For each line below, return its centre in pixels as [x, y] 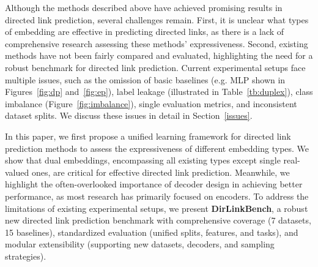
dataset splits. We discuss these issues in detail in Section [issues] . [129, 115]
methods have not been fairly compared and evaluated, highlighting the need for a [159, 55]
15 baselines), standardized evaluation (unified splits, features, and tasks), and [152, 232]
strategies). [26, 256]
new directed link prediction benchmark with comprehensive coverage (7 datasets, [158, 220]
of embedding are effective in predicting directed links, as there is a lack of [145, 32]
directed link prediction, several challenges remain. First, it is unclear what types [157, 19]
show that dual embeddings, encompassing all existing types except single [143, 160]
